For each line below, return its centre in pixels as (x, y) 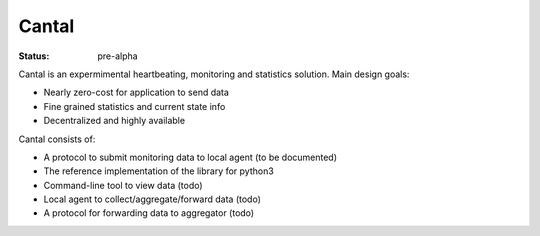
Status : (34, 56)
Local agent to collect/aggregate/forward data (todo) (152, 199)
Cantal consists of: (57, 139)
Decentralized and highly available (114, 121)
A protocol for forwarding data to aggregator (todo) (149, 213)
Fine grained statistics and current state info (134, 106)
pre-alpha (118, 56)
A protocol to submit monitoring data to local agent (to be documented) (190, 157)
